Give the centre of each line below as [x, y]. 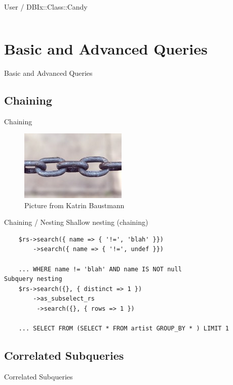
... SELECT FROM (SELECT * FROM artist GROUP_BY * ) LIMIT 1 [124, 329]
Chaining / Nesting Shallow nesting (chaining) [76, 222]
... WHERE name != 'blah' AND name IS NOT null [100, 269]
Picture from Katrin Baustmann [74, 205]
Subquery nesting [33, 279]
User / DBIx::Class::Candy [46, 7]
